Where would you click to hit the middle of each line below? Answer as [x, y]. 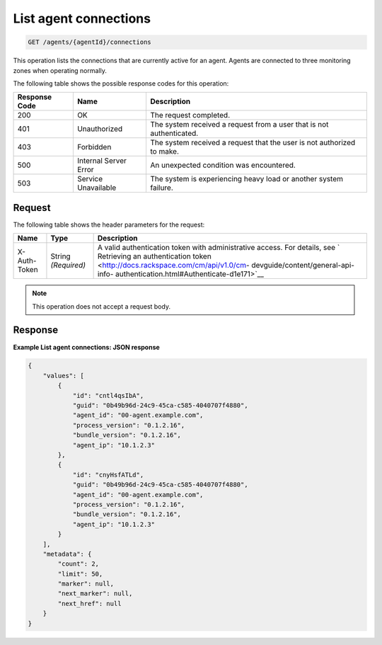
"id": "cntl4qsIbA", [108, 395]
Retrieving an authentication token [154, 256]
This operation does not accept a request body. [102, 306]
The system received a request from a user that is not [239, 125]
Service [90, 179]
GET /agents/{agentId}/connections [89, 42]
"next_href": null [89, 603]
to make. [164, 152]
